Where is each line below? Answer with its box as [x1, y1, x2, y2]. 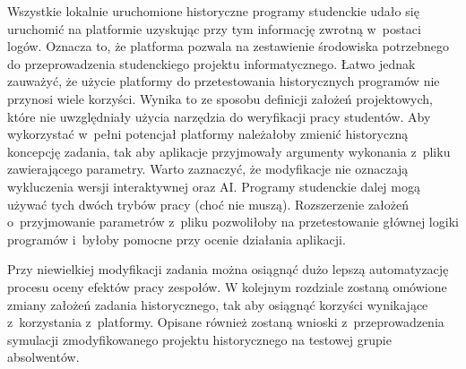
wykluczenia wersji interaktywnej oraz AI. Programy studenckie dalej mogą [7, 176, 420, 195]
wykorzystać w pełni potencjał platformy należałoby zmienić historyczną [7, 124, 409, 143]
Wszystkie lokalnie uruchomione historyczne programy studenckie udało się [7, 2, 419, 20]
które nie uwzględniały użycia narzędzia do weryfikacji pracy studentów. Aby [7, 107, 431, 125]
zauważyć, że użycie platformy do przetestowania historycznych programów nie [7, 72, 440, 90]
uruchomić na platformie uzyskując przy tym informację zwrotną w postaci [7, 19, 421, 38]
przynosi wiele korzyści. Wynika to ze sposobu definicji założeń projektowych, [7, 89, 433, 107]
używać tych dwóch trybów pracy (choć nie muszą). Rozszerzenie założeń [7, 194, 410, 213]
